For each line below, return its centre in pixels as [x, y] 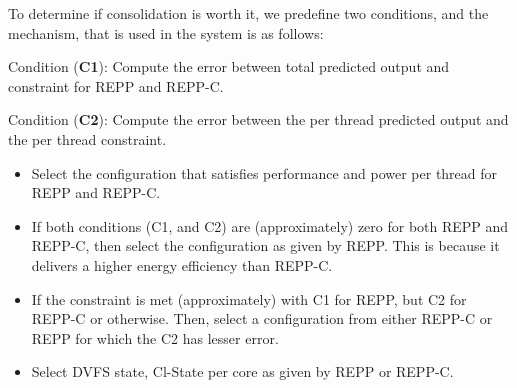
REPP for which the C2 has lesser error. [155, 337]
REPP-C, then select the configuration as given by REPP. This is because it [265, 245]
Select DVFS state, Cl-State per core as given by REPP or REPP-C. [242, 371]
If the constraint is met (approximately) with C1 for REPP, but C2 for [249, 298]
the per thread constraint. [87, 138]
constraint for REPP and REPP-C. [116, 85]
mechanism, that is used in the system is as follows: [166, 32]
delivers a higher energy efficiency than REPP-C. [182, 264]
